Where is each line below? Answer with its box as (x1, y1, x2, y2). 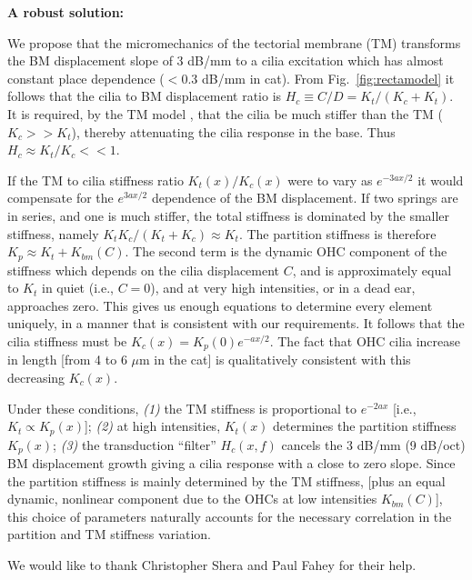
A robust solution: (7, 3, 125, 21)
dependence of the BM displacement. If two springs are (151, 188, 458, 207)
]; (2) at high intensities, (84, 416, 221, 435)
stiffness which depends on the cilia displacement (7, 260, 280, 279)
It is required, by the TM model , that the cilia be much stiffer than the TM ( (7, 104, 443, 123)
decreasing (7, 368, 65, 386)
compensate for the (7, 188, 114, 207)
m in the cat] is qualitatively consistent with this (139, 350, 411, 369)
